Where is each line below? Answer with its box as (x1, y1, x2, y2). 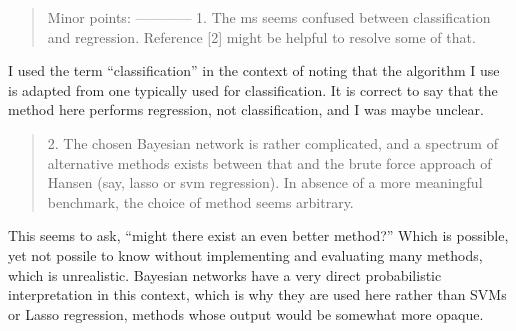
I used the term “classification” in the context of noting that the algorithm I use (8, 60, 500, 81)
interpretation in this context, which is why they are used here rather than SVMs (8, 284, 507, 305)
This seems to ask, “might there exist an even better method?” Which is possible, (8, 225, 509, 246)
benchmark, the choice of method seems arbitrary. (47, 191, 354, 212)
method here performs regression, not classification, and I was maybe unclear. (8, 99, 484, 120)
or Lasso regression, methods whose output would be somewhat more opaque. (8, 303, 484, 324)
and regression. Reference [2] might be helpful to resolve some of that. (47, 26, 476, 47)
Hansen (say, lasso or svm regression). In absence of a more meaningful (47, 172, 483, 193)
